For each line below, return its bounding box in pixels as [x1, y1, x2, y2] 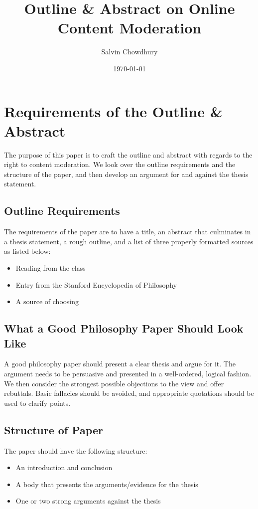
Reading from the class [15, 262, 86, 273]
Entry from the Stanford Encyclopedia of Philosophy [15, 279, 177, 290]
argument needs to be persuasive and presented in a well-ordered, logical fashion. [4, 368, 252, 378]
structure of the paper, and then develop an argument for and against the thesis [4, 169, 249, 179]
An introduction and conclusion [15, 462, 113, 473]
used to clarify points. [4, 397, 71, 408]
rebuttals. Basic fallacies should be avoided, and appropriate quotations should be [4, 388, 254, 398]
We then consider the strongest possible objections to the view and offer [4, 378, 224, 388]
